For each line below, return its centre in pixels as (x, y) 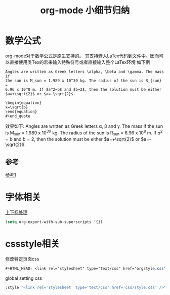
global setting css (24, 278)
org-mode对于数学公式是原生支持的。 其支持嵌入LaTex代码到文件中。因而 (82, 56)
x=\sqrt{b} (17, 107)
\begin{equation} (24, 103)
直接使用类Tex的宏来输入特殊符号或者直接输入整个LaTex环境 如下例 (80, 62)
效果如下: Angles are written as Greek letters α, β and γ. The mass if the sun (84, 126)
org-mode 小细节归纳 (85, 10)
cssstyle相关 (32, 244)
